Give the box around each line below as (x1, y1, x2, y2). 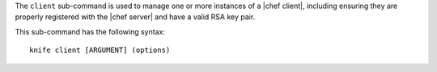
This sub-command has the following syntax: (15, 26, 166, 36)
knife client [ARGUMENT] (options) (29, 46, 171, 55)
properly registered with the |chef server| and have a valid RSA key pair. (15, 12, 256, 22)
